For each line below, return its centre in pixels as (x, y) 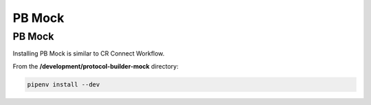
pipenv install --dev (64, 84)
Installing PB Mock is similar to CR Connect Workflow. (89, 54)
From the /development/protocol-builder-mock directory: (95, 66)
